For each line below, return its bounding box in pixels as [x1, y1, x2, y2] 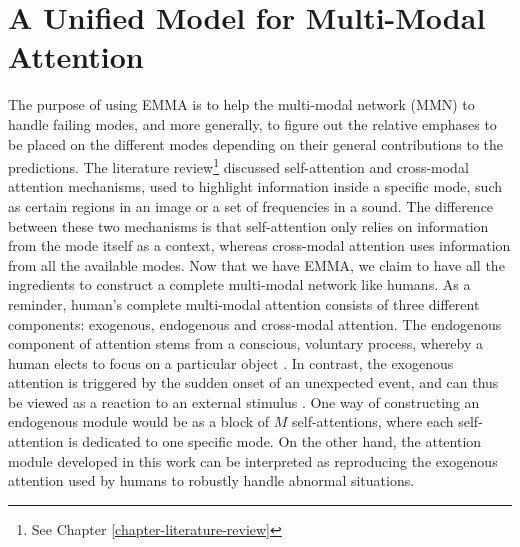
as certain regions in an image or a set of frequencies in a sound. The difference [8, 195, 494, 216]
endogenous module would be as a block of [8, 411, 270, 432]
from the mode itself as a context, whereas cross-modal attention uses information [8, 235, 511, 256]
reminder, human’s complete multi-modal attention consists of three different [8, 293, 480, 314]
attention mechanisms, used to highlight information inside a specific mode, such [8, 176, 503, 197]
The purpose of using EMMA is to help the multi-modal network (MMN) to [8, 94, 475, 115]
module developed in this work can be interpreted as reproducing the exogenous [8, 450, 498, 471]
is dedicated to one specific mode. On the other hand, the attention [68, 431, 482, 452]
